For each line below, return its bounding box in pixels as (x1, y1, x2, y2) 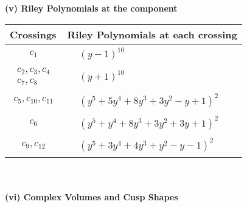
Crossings (10, 27, 57, 41)
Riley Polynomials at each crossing (67, 27, 237, 41)
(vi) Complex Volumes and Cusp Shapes (5, 191, 178, 203)
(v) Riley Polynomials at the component (5, 2, 178, 14)
